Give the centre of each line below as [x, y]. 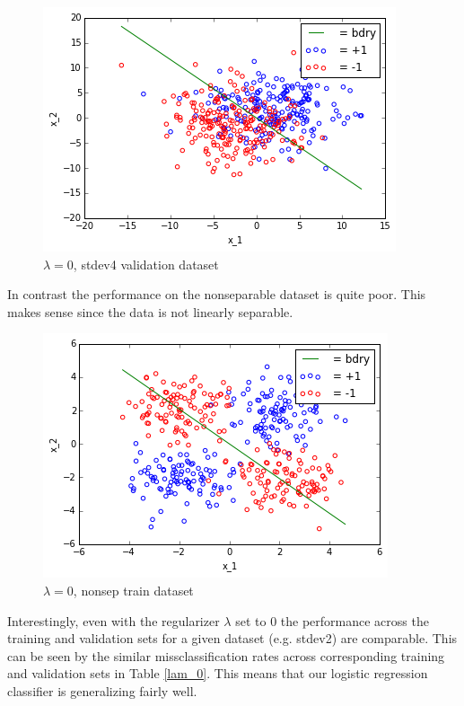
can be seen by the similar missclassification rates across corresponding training [226, 655]
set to [251, 620]
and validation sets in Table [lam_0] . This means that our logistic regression [218, 673]
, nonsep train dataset [133, 590]
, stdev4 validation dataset [146, 264]
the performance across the [355, 620]
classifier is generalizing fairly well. [102, 690]
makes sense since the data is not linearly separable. [150, 311]
